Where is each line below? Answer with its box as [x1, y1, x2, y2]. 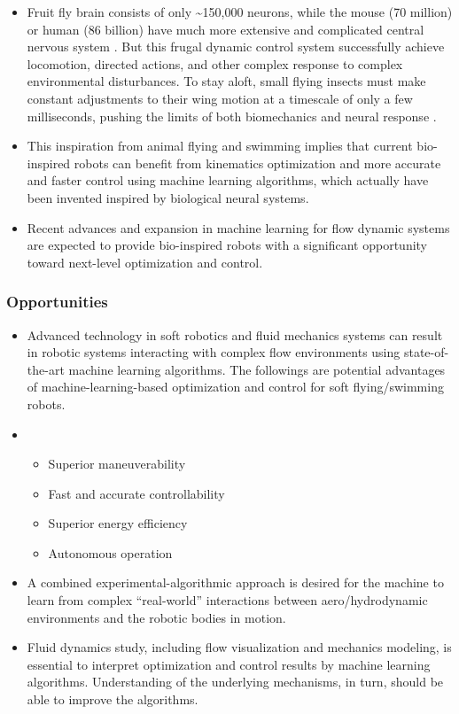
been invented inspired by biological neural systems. [27, 188, 309, 206]
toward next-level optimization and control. [27, 252, 263, 271]
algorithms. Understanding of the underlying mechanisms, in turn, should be [27, 672, 444, 691]
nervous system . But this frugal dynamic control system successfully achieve [27, 37, 445, 56]
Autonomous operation [48, 543, 173, 562]
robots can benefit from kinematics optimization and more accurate [74, 153, 441, 172]
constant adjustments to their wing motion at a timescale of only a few [27, 89, 413, 107]
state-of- [403, 343, 449, 361]
